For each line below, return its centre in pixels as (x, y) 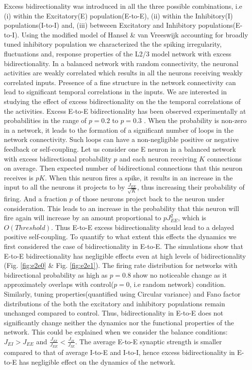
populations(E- (220, 25)
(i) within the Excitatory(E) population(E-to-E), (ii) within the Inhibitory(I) (118, 15)
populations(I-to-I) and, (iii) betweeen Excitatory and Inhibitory (100, 25)
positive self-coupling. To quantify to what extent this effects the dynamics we (120, 237)
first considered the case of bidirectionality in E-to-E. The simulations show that (124, 246)
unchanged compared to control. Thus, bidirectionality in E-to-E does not (114, 313)
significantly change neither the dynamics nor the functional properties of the (119, 322)
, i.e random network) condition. (177, 284)
